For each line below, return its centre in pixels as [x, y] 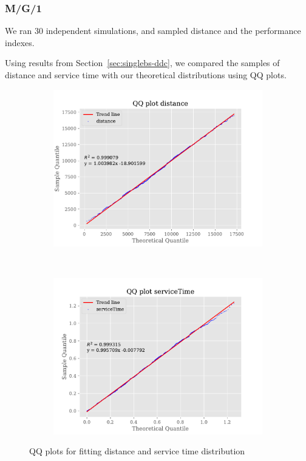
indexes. [20, 42]
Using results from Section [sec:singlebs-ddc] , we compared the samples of [142, 63]
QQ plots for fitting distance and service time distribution [137, 451]
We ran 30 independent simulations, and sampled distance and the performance [153, 31]
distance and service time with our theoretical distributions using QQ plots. [146, 75]
